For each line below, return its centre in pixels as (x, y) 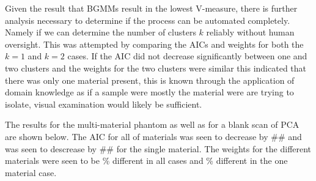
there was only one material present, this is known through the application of (150, 80)
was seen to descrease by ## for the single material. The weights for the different (158, 148)
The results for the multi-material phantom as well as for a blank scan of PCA (152, 124)
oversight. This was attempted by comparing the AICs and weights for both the (154, 44)
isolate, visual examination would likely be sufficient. (104, 104)
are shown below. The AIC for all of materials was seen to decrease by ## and (153, 136)
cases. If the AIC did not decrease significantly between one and (187, 56)
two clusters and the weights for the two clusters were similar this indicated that (156, 68)
